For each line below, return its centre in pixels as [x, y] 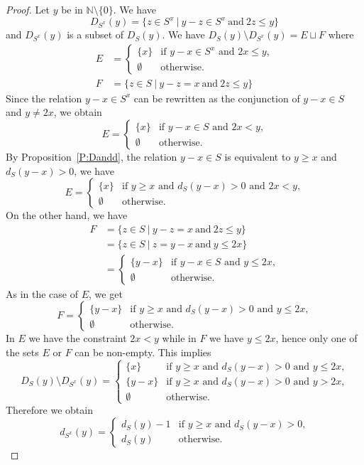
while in [179, 338]
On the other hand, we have [67, 215]
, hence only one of [316, 338]
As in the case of [42, 293]
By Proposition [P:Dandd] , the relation [92, 156]
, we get [106, 293]
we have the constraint [78, 338]
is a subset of [95, 34]
